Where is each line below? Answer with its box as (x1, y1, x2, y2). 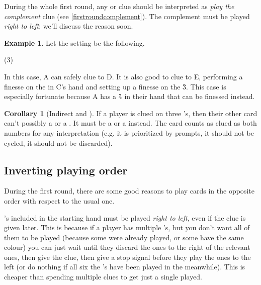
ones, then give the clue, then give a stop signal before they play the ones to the (4, 251, 251, 262)
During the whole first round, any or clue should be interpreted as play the (4, 1, 234, 11)
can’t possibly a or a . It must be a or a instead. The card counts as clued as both (4, 118, 257, 128)
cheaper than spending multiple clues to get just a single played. (4, 271, 202, 282)
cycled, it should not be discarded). (4, 137, 113, 148)
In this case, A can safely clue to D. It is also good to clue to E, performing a (4, 71, 243, 81)
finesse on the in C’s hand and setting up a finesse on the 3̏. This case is (4, 81, 226, 91)
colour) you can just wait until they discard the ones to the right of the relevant (4, 242, 250, 252)
